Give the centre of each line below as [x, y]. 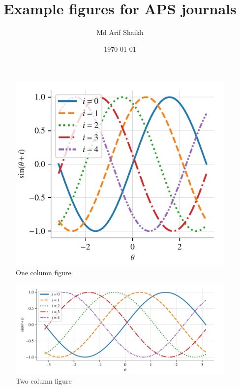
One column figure [44, 273]
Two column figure [44, 380]
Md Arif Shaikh [120, 32]
